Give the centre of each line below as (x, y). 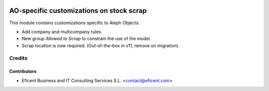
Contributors (23, 71)
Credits (18, 58)
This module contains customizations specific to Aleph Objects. (74, 23)
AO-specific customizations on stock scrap (78, 11)
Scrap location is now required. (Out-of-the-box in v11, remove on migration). (101, 45)
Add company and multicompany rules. (62, 32)
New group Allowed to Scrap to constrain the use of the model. (86, 39)
